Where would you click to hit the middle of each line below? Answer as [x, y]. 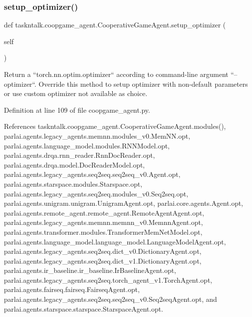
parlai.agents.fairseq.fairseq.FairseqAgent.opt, [72, 289]
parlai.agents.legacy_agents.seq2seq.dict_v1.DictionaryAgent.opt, [103, 260]
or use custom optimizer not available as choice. [76, 93]
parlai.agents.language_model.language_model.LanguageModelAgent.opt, [115, 241]
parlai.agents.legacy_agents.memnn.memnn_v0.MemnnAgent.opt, [103, 222]
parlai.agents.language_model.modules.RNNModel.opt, [87, 145]
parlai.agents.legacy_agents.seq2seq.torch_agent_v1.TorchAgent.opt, [108, 280]
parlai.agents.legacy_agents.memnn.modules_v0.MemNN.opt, [97, 135]
